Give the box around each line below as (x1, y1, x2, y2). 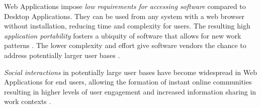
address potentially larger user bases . (4, 49, 120, 60)
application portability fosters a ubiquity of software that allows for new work (4, 30, 241, 40)
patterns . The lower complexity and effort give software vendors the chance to (4, 40, 246, 50)
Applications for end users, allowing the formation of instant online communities (4, 76, 252, 87)
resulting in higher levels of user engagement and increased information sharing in (4, 86, 256, 96)
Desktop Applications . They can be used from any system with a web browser (4, 10, 244, 21)
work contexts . (4, 96, 51, 106)
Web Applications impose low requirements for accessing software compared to (4, 1, 246, 11)
